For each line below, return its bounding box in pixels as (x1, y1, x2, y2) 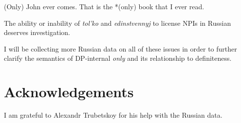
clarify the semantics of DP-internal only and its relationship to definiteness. (4, 53, 232, 63)
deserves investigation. (4, 27, 70, 37)
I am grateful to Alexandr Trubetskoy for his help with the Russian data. (4, 110, 222, 120)
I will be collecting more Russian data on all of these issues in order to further (4, 43, 237, 53)
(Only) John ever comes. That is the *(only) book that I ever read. (4, 1, 204, 11)
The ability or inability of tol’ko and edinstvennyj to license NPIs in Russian (4, 18, 231, 28)
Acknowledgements (4, 82, 134, 102)
